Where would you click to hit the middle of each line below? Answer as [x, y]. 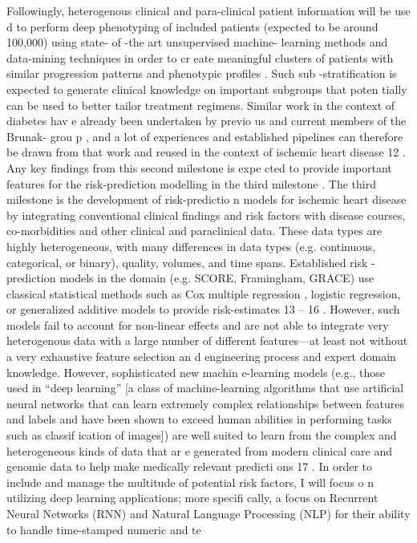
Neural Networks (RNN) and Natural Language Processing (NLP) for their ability [208, 513]
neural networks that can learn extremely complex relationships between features [205, 403]
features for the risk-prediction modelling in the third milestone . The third [191, 183]
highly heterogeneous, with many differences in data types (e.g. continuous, [191, 246]
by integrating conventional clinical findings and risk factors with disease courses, [206, 215]
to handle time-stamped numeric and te [104, 529]
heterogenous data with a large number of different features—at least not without [207, 340]
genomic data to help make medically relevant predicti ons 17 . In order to [189, 466]
